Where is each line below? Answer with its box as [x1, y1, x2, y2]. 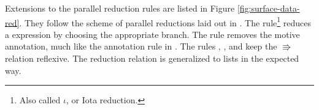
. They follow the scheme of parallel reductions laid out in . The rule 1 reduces [19, 14, 311, 29]
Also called [19, 94, 61, 106]
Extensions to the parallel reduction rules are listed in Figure [5, 2, 235, 14]
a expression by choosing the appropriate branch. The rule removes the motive [5, 28, 300, 40]
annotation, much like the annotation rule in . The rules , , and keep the [5, 40, 277, 53]
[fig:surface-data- [237, 2, 300, 14]
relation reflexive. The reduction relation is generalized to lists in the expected [5, 52, 299, 65]
